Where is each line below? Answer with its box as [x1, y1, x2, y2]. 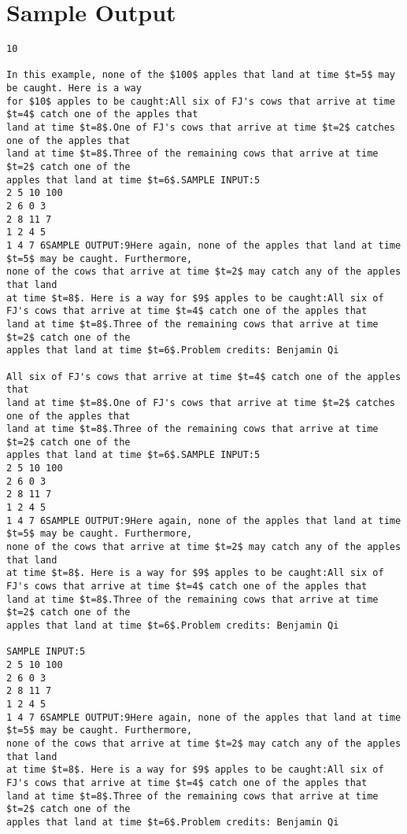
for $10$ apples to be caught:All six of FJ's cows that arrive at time [6, 95, 395, 107]
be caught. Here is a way [6, 83, 142, 94]
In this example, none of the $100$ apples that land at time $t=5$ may [6, 69, 395, 81]
